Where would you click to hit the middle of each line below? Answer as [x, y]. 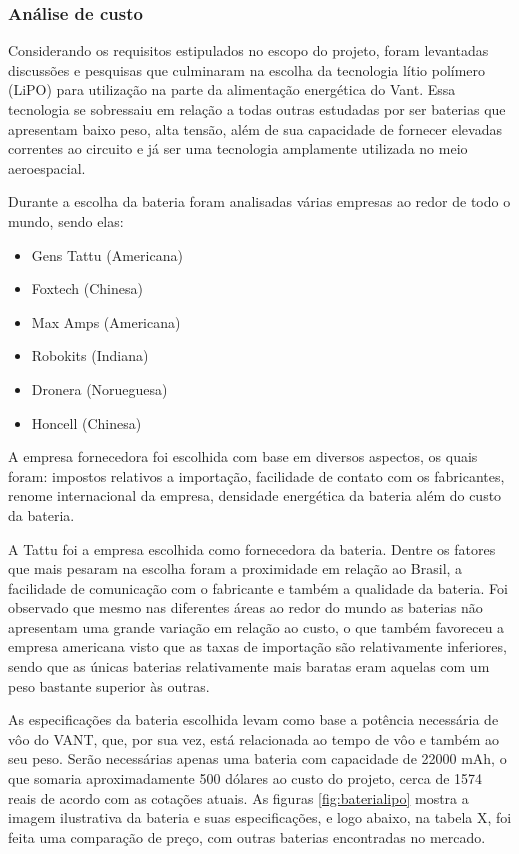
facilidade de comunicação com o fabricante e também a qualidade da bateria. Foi [258, 587]
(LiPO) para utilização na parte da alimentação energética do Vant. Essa [232, 89]
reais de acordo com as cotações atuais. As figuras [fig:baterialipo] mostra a [238, 797]
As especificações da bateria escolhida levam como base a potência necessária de [253, 719]
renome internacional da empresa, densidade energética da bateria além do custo [255, 495]
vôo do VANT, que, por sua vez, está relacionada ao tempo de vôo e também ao [253, 738]
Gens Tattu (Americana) [107, 254]
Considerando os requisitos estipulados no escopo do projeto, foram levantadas [248, 50]
